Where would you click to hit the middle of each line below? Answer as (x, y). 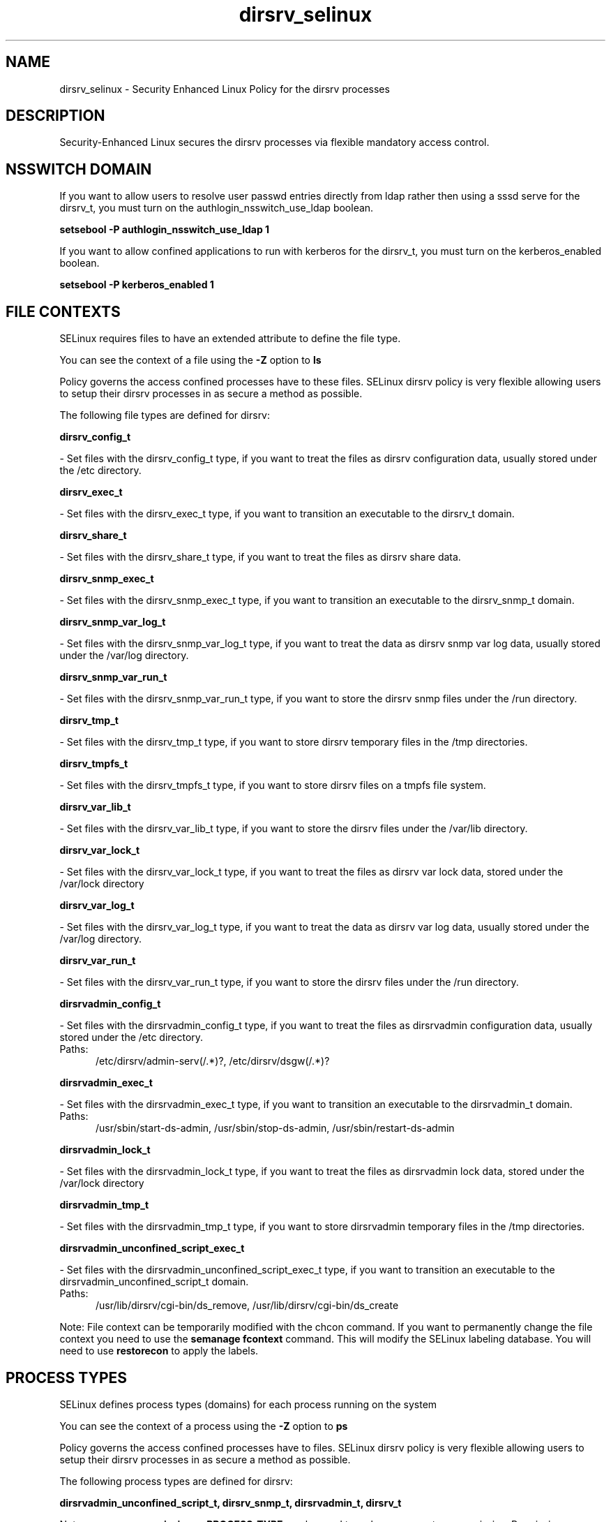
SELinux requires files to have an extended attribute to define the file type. (230, 339)
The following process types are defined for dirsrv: (176, 1481)
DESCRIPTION (55, 116)
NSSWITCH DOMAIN (79, 169)
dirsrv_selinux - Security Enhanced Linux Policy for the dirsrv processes (225, 89)
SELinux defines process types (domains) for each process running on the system (248, 1404)
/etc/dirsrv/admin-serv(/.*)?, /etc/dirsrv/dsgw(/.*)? (213, 1061)
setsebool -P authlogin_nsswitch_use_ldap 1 (165, 230)
